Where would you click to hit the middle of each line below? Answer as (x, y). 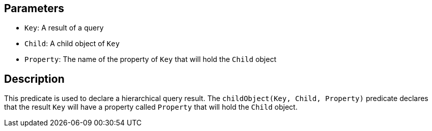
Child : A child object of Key (72, 44)
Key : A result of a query (64, 28)
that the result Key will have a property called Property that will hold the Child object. (151, 107)
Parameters (34, 8)
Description (34, 79)
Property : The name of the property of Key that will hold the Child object (150, 59)
